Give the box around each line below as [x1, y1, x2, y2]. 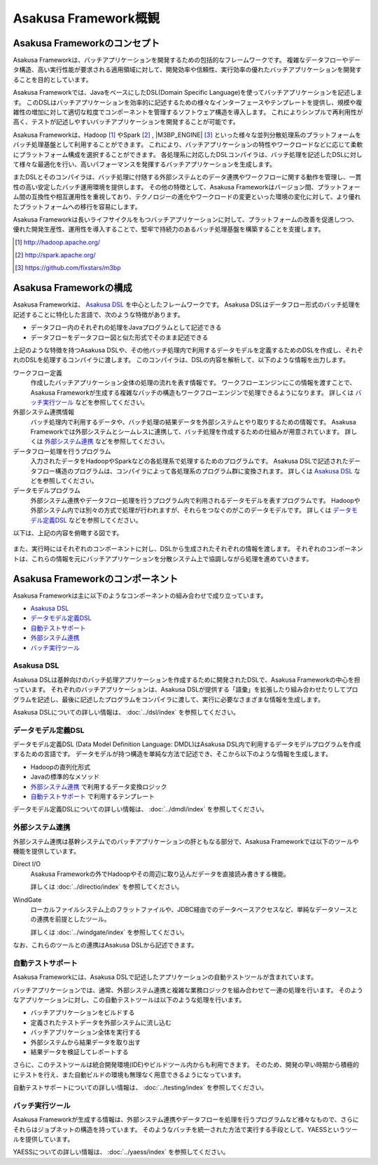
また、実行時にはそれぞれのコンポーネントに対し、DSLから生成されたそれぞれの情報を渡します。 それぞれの [13, 544, 327, 553]
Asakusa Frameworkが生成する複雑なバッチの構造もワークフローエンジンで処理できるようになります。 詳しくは [30, 388, 354, 396]
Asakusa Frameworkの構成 [13, 282, 132, 294]
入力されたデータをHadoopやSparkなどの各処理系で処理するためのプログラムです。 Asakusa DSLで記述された [30, 457, 349, 466]
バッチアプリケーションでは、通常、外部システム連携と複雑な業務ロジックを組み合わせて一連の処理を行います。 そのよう [13, 985, 363, 994]
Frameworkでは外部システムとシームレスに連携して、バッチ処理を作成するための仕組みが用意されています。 [30, 428, 344, 436]
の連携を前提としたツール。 [30, 915, 111, 924]
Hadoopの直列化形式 [30, 762, 91, 771]
